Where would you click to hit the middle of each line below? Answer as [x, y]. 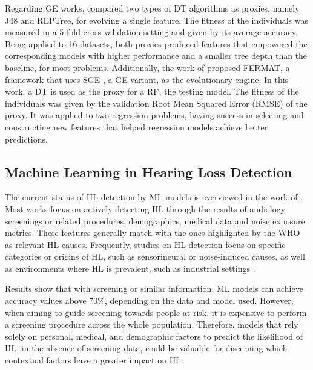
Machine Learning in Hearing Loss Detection [149, 171]
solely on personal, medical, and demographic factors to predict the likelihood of [154, 336]
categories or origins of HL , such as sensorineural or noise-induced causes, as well [155, 256]
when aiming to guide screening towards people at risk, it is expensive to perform [156, 312]
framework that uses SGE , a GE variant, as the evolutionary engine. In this [147, 79]
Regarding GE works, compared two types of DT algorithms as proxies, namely [152, 8]
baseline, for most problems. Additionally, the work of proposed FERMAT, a [147, 67]
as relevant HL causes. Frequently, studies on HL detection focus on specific [145, 244]
